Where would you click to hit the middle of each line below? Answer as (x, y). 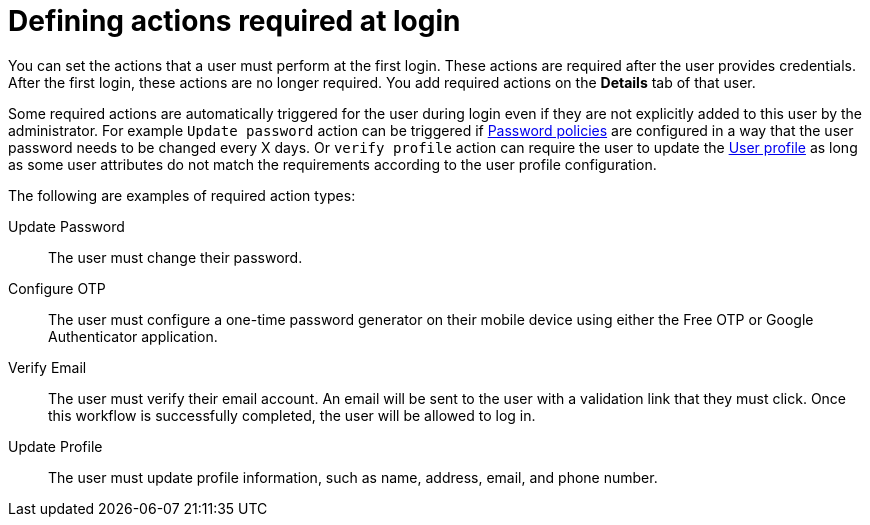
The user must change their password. (175, 257)
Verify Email (47, 367)
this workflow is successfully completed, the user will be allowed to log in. (292, 415)
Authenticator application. (133, 336)
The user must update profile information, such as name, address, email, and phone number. (353, 477)
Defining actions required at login (234, 21)
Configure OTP (57, 288)
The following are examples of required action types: (182, 195)
